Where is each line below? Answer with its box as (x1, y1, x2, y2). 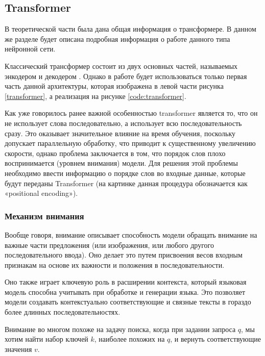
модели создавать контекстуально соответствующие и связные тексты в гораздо (5, 296, 251, 307)
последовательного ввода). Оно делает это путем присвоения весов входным (5, 249, 243, 260)
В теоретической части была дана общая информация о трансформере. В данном (5, 23, 256, 34)
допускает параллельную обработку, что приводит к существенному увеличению (5, 138, 256, 148)
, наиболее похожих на (94, 334, 165, 344)
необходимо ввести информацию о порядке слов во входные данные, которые (5, 167, 246, 178)
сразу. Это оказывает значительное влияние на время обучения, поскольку (5, 128, 235, 138)
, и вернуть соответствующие (170, 334, 261, 344)
